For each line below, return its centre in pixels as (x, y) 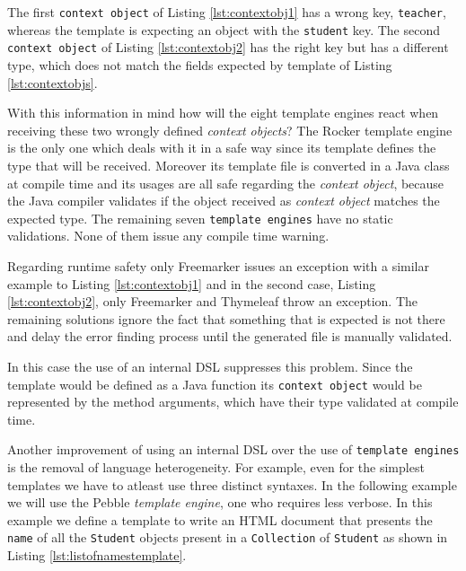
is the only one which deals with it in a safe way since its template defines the (222, 148)
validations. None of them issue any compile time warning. (168, 236)
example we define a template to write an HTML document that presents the (220, 519)
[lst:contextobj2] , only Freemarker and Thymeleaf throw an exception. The (213, 301)
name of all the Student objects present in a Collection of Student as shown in (228, 537)
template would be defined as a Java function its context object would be (215, 384)
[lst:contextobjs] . (53, 82)
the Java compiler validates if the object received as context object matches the (224, 201)
